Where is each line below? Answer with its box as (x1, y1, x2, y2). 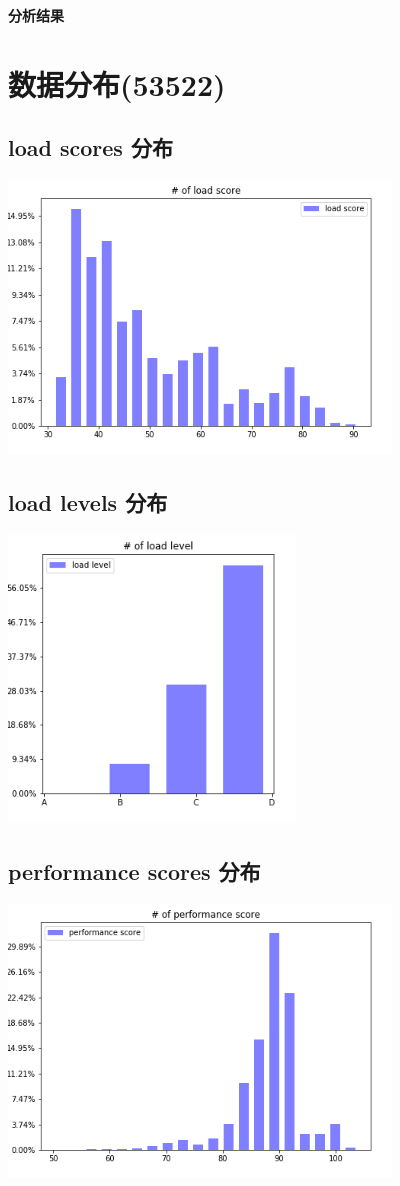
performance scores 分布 (8, 856, 261, 887)
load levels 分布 (8, 487, 168, 518)
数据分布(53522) (8, 63, 226, 104)
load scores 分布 (8, 132, 173, 163)
